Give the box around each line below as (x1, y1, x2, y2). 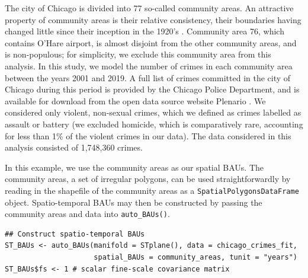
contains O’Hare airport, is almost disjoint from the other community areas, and (5, 36, 297, 49)
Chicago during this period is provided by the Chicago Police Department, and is (5, 83, 300, 95)
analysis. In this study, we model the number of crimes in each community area (5, 59, 293, 72)
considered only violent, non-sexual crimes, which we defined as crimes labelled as (5, 106, 301, 119)
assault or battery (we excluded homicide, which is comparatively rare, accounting (5, 117, 303, 130)
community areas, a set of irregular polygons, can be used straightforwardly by (5, 172, 291, 185)
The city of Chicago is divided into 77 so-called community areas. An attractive (5, 2, 294, 14)
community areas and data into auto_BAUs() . (5, 207, 170, 220)
